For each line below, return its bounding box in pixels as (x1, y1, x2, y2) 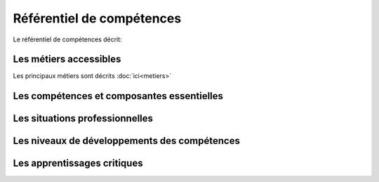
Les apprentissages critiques (13, 157, 143, 169)
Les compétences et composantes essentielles (13, 90, 224, 102)
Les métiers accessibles (13, 53, 121, 65)
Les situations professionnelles (13, 112, 154, 124)
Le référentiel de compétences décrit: (13, 35, 122, 44)
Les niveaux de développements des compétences (13, 135, 240, 147)
